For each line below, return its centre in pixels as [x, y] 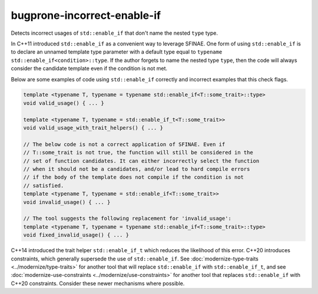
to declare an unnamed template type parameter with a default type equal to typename [117, 52]
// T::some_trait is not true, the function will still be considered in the [138, 153]
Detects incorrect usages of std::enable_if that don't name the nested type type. [114, 33]
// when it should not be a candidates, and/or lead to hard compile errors [137, 169]
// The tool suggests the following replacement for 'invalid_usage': [127, 219]
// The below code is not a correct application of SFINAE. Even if [124, 144]
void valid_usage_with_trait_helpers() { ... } [93, 128]
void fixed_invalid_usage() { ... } [76, 235]
